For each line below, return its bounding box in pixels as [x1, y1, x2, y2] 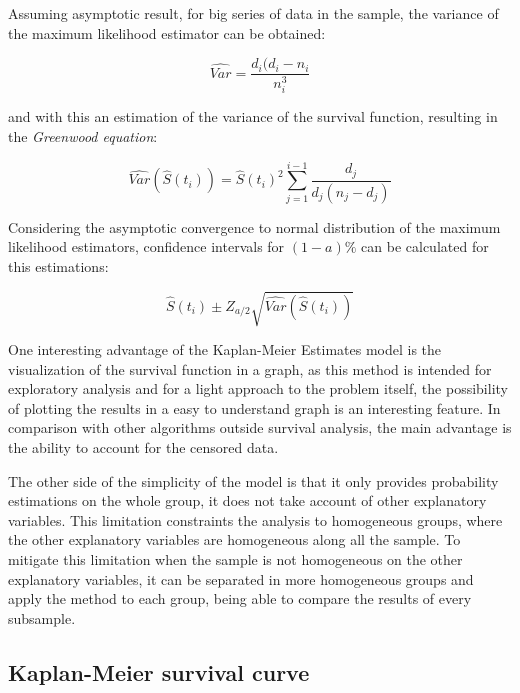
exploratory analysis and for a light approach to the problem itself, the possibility [8, 378, 508, 399]
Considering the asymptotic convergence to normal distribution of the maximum [8, 216, 501, 237]
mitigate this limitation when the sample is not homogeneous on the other [8, 549, 463, 570]
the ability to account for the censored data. [8, 437, 279, 458]
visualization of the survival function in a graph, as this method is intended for [8, 358, 492, 379]
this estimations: [8, 255, 109, 276]
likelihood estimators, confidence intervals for [8, 236, 285, 257]
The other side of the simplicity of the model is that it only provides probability [8, 470, 499, 491]
